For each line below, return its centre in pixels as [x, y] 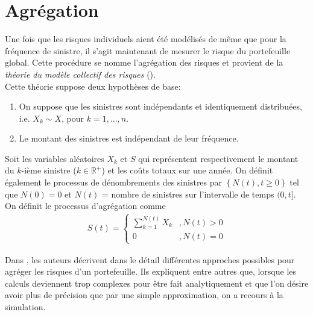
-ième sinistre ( [49, 170]
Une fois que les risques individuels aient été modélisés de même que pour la [146, 39]
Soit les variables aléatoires [55, 158]
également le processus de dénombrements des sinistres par [114, 182]
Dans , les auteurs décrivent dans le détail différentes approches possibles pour [150, 259]
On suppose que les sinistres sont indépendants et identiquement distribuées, [160, 106]
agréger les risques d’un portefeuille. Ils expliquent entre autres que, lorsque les [151, 271]
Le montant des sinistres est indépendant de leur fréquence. [129, 138]
